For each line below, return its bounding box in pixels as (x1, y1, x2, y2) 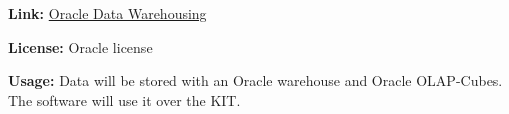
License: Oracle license (8, 36, 153, 57)
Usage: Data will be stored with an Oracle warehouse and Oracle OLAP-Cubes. (8, 70, 503, 91)
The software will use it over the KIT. (8, 89, 241, 110)
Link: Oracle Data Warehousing (8, 3, 207, 23)
